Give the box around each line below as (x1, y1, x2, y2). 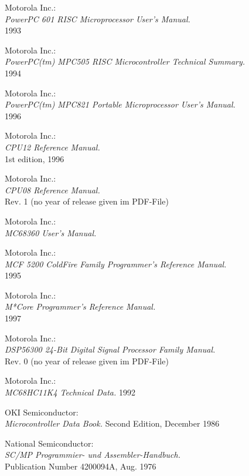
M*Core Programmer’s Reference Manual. (5, 300, 156, 313)
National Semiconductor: (5, 437, 94, 449)
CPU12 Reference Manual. (5, 140, 100, 153)
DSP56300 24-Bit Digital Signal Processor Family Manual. (5, 343, 216, 356)
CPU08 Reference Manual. (5, 183, 100, 196)
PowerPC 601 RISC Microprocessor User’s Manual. (5, 12, 190, 25)
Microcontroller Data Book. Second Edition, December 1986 (5, 417, 220, 430)
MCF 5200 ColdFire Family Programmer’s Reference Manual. (5, 257, 227, 270)
